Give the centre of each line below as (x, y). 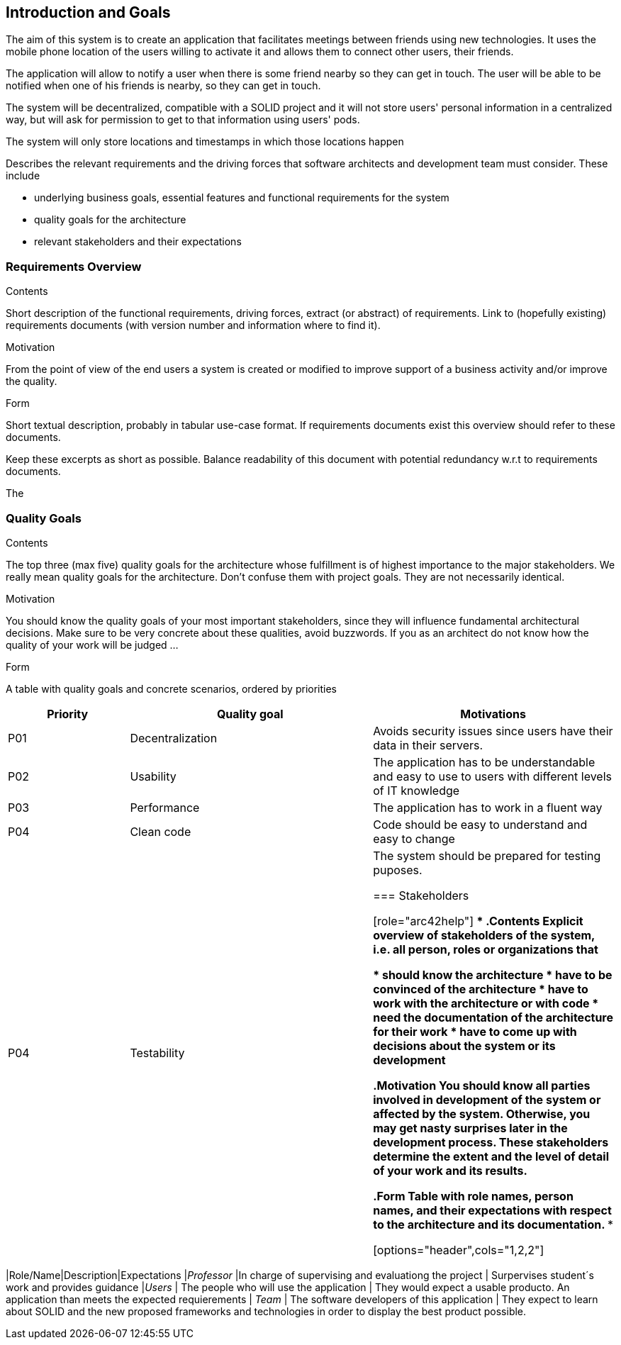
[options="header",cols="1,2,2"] (459, 1250)
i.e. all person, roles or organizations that (486, 949)
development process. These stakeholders (491, 1142)
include (23, 176)
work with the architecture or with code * (486, 1003)
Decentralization (174, 738)
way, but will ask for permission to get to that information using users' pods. (183, 120)
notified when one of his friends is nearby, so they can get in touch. (163, 86)
